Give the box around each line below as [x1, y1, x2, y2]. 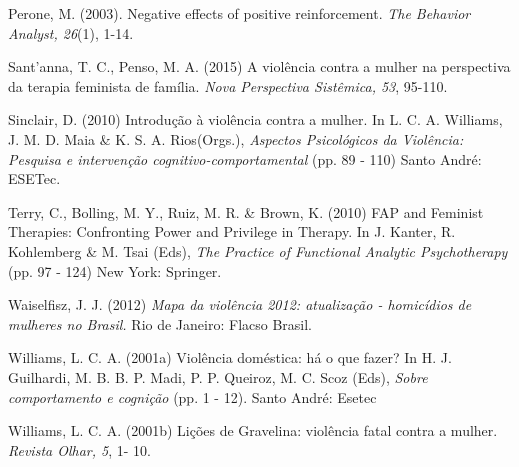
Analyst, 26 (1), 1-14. [8, 22, 134, 43]
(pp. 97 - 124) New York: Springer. [8, 260, 222, 281]
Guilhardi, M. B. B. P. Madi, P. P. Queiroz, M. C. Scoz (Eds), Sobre [8, 366, 428, 387]
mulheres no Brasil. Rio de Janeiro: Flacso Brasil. [8, 313, 313, 334]
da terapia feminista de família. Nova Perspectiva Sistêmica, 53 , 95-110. [8, 75, 448, 96]
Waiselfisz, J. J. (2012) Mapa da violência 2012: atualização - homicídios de [8, 294, 472, 315]
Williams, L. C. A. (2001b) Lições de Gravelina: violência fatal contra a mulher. [8, 420, 498, 441]
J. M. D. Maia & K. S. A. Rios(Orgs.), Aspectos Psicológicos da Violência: [8, 128, 464, 149]
